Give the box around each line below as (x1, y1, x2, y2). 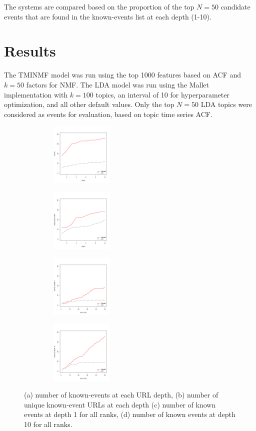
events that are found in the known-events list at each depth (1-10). (4, 11, 211, 21)
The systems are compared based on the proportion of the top (4, 1, 194, 11)
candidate (220, 1, 250, 11)
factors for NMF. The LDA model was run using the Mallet (26, 79, 209, 89)
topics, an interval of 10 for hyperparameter (95, 89, 229, 99)
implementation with (4, 89, 68, 99)
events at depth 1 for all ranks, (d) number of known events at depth (24, 409, 235, 419)
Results (4, 40, 56, 61)
